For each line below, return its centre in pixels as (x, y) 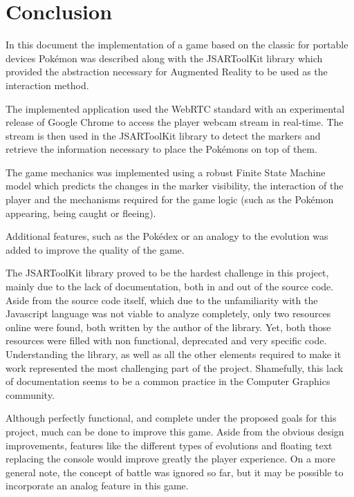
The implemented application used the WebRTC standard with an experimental (175, 108)
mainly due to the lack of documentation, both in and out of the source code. (170, 287)
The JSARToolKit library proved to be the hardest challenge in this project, (167, 273)
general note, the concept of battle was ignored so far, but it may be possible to (175, 472)
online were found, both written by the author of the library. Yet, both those (168, 327)
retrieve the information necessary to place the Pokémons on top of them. (161, 149)
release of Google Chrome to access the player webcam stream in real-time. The (175, 122)
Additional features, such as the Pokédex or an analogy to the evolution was (167, 236)
